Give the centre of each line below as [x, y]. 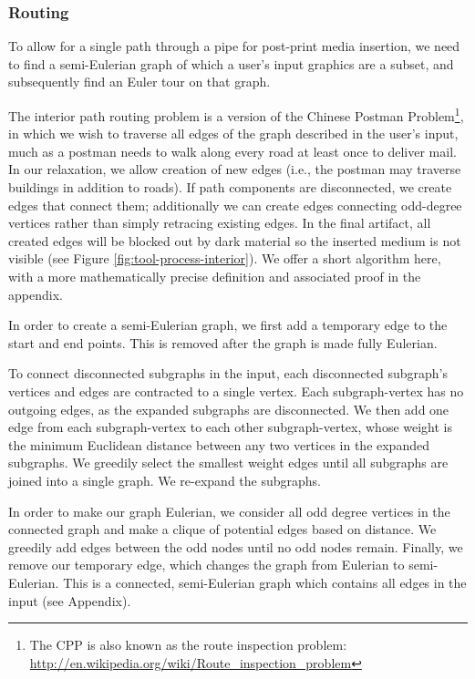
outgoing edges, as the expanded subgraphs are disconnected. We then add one [229, 409]
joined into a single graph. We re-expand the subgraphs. [165, 480]
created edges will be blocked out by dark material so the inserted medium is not [235, 240]
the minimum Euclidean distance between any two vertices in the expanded [219, 444]
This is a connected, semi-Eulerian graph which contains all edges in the [265, 582]
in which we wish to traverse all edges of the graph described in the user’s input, [233, 134]
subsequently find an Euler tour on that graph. [139, 82]
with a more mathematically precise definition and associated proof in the [215, 276]
